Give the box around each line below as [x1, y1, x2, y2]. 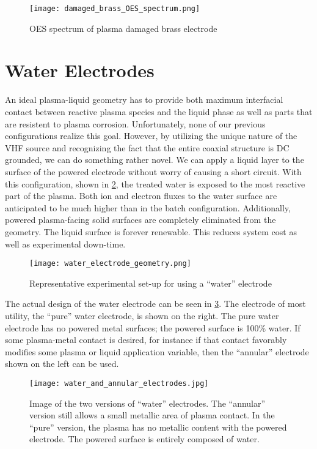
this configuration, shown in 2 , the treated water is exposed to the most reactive [5, 177, 305, 190]
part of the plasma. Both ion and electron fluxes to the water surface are [5, 189, 277, 202]
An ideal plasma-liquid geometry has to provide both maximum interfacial [5, 93, 283, 106]
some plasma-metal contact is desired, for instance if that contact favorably [5, 333, 287, 346]
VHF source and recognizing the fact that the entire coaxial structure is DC [5, 141, 290, 154]
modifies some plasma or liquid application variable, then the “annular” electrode [5, 345, 309, 358]
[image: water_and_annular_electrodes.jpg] [29, 379, 209, 388]
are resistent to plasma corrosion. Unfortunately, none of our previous [5, 117, 266, 130]
